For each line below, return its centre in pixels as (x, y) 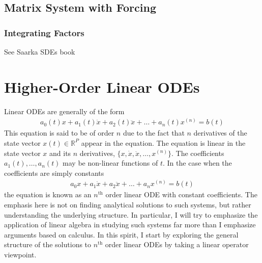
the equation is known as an (48, 194)
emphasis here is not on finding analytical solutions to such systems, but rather (128, 204)
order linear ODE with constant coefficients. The (181, 194)
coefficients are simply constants (54, 173)
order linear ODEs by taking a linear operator (177, 244)
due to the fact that (154, 133)
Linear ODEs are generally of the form (64, 111)
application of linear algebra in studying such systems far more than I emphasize (130, 225)
